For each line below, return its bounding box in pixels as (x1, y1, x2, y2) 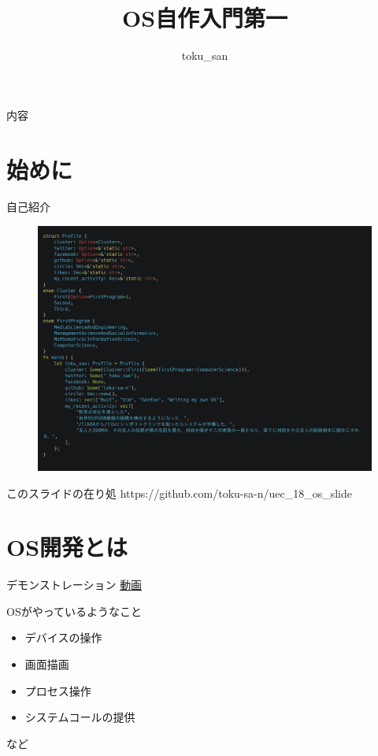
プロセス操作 (24, 682, 91, 699)
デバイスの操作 (24, 629, 102, 646)
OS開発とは (6, 531, 128, 563)
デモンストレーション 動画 (6, 576, 143, 593)
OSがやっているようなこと (6, 602, 142, 619)
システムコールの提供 (24, 709, 135, 725)
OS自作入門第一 (121, 2, 288, 34)
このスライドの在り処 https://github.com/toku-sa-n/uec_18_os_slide (6, 484, 352, 501)
